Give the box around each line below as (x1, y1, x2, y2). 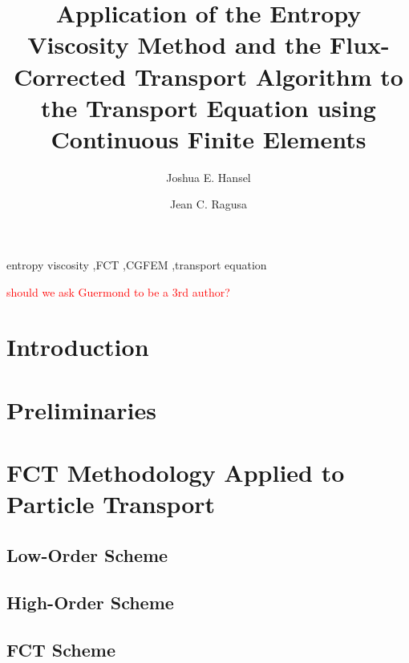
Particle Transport (6, 487, 216, 520)
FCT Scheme (6, 637, 115, 661)
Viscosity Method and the (27, 28, 322, 61)
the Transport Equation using (41, 91, 376, 123)
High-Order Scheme (6, 589, 174, 614)
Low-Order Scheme (6, 542, 168, 567)
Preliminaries (6, 393, 156, 426)
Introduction (6, 330, 149, 363)
